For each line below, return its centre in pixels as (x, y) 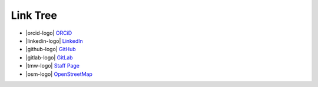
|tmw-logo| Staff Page (52, 66)
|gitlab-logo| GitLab (49, 57)
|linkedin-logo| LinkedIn (54, 41)
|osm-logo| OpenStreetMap (59, 74)
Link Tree (34, 15)
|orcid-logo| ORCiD (49, 33)
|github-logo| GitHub (51, 49)
